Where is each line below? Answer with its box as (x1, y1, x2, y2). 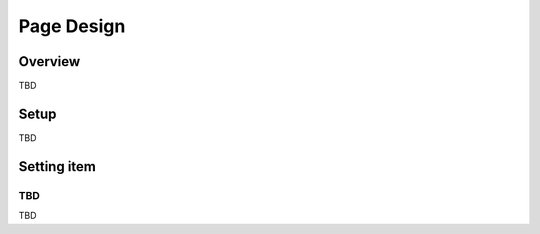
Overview (18, 53, 81, 70)
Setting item (18, 158, 97, 175)
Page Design (18, 15, 126, 37)
